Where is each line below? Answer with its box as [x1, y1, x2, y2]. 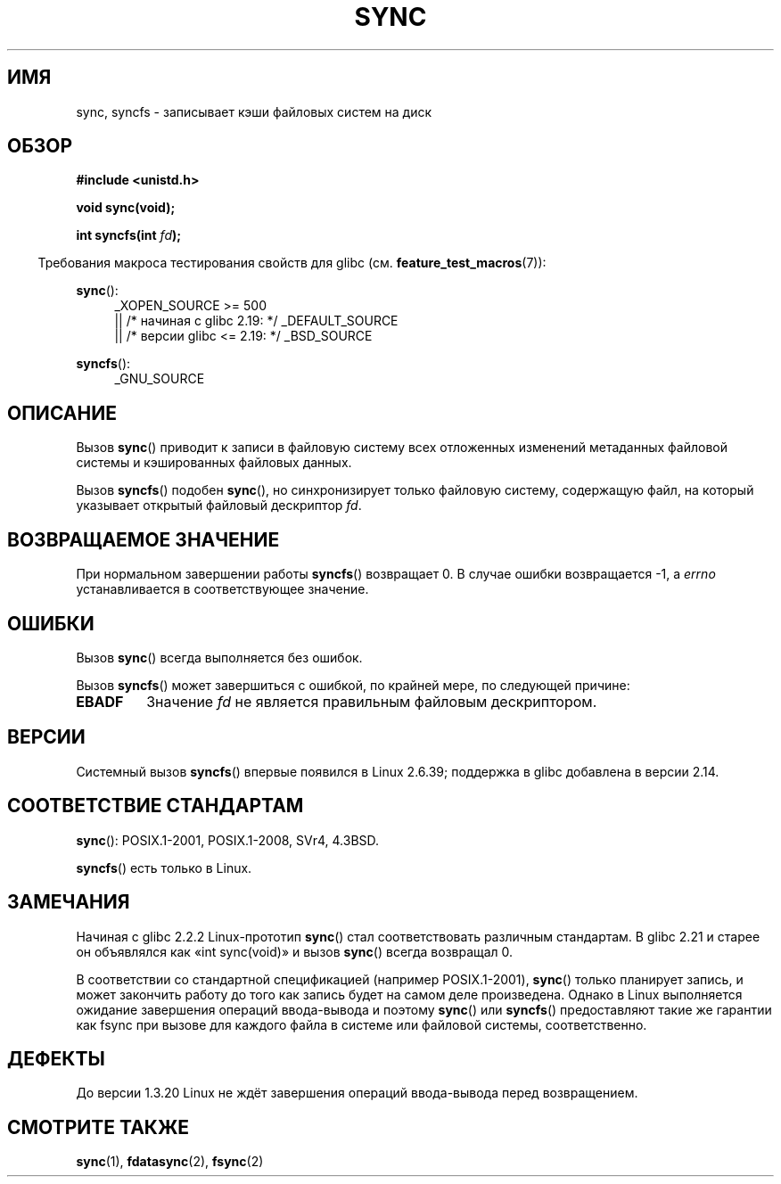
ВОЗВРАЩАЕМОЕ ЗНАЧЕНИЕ [7, 528, 280, 551]
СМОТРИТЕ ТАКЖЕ [7, 1115, 190, 1139]
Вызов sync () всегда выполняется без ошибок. [76, 649, 363, 665]
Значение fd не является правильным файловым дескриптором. [146, 692, 597, 711]
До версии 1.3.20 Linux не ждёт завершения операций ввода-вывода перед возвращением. [76, 1085, 638, 1101]
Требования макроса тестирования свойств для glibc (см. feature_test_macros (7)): [37, 255, 547, 271]
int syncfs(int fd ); [76, 227, 182, 243]
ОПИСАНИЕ [7, 401, 117, 424]
